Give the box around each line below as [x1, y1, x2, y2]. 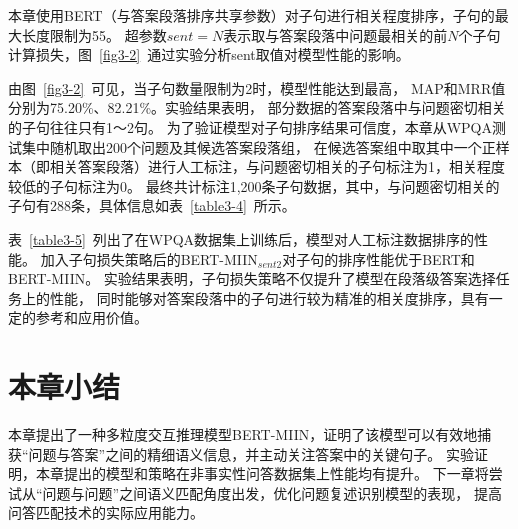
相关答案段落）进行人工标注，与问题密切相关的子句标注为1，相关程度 [49, 156, 505, 177]
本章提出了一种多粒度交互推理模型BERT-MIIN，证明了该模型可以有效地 [8, 424, 478, 445]
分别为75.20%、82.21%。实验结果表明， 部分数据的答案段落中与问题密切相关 [8, 97, 506, 118]
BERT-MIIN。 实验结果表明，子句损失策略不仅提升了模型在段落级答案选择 [8, 268, 496, 289]
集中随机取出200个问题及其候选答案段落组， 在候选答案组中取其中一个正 [21, 136, 496, 157]
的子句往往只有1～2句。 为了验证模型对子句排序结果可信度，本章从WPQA [8, 116, 492, 137]
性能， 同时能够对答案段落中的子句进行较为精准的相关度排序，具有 [49, 287, 489, 308]
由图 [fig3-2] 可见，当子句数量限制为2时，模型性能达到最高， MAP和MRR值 [8, 77, 506, 98]
